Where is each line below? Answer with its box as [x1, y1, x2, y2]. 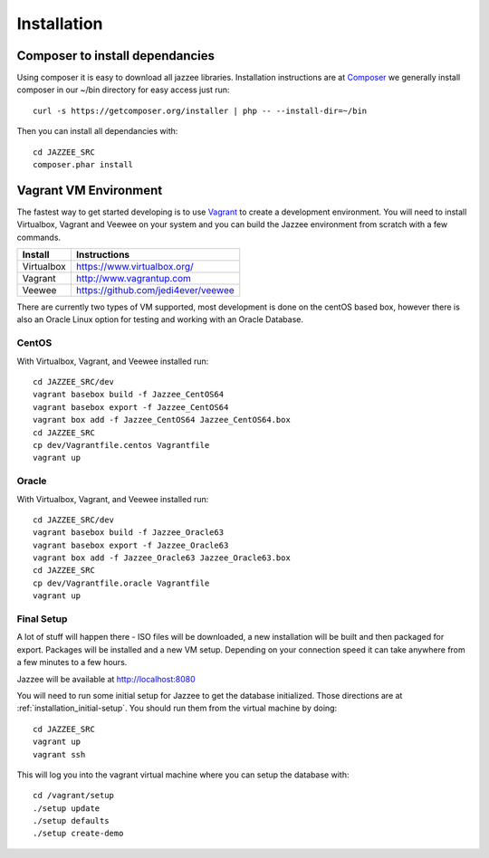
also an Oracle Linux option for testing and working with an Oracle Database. [16, 314, 303, 325]
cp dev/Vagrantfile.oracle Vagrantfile [33, 577, 210, 588]
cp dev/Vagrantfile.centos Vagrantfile [33, 440, 210, 450]
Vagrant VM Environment [16, 182, 163, 198]
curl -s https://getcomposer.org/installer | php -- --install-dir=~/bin [33, 105, 368, 116]
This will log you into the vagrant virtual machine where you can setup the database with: [16, 769, 350, 780]
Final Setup [16, 613, 68, 624]
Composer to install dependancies [16, 48, 216, 63]
